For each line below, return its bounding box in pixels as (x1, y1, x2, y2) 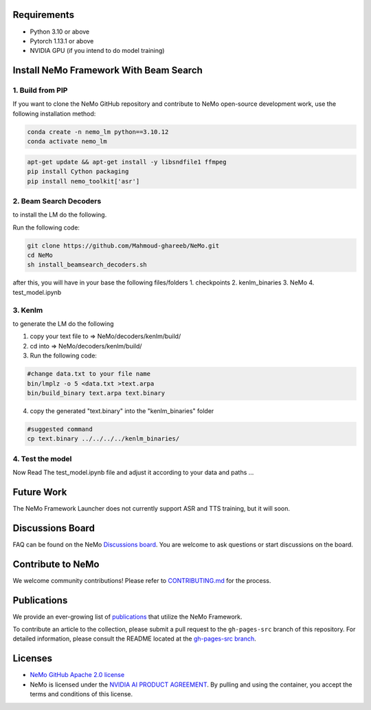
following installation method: (12, 109, 96, 118)
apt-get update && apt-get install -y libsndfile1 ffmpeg (27, 158, 227, 166)
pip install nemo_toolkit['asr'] (27, 177, 140, 185)
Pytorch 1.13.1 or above (30, 36, 94, 45)
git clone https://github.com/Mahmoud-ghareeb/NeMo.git (27, 241, 220, 249)
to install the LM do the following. (12, 210, 107, 219)
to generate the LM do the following (12, 320, 114, 328)
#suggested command (27, 425, 93, 433)
